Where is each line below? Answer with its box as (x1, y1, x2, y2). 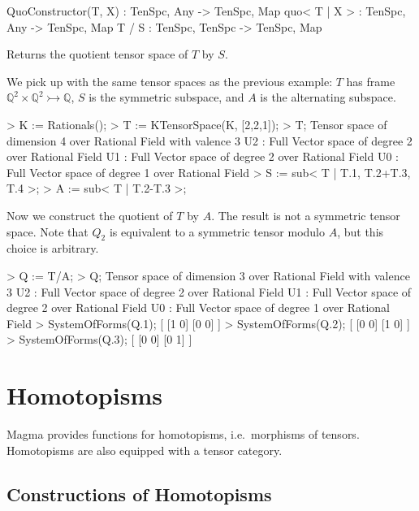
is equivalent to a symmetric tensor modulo (109, 223, 325, 240)
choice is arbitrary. (6, 240, 99, 257)
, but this (337, 223, 384, 240)
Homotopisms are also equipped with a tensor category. (6, 441, 283, 458)
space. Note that (6, 223, 89, 240)
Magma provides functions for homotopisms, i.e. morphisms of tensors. (6, 426, 360, 443)
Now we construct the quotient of (6, 206, 173, 223)
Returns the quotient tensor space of (6, 45, 188, 63)
